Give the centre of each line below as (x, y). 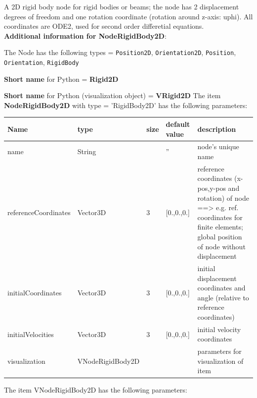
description (217, 129)
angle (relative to (223, 297)
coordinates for (220, 217)
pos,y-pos (212, 188)
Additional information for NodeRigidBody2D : (85, 35)
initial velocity (219, 329)
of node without (221, 246)
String (87, 151)
